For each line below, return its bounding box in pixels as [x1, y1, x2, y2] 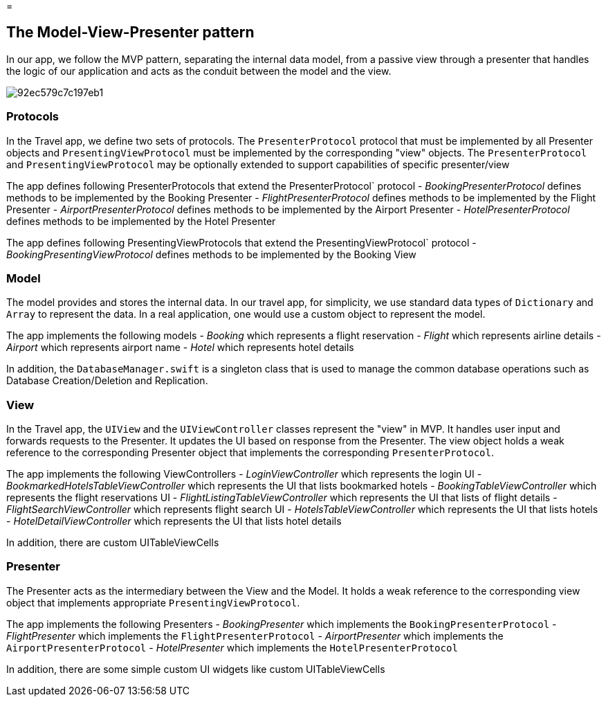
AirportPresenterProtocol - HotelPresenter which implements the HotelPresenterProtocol [6, 641, 458, 654]
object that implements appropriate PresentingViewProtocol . [6, 596, 300, 609]
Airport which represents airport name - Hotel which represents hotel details [6, 341, 354, 354]
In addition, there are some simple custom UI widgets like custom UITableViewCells [6, 663, 385, 675]
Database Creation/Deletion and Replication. [6, 375, 208, 387]
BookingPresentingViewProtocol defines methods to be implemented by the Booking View [6, 248, 416, 260]
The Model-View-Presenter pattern [6, 24, 255, 42]
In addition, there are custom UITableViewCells [6, 537, 219, 549]
